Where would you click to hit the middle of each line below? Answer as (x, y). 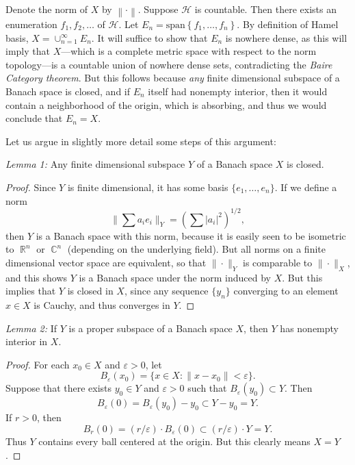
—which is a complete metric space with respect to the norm (189, 51)
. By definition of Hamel (288, 24)
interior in (27, 341)
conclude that (34, 118)
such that (207, 388)
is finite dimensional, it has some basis (148, 187)
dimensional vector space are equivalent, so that (106, 262)
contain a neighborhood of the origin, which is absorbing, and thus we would (166, 104)
